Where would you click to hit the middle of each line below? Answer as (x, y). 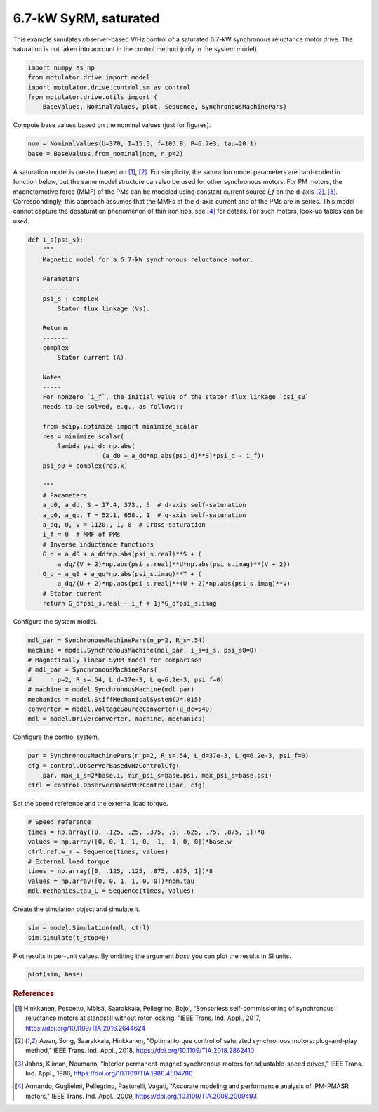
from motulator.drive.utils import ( (93, 97)
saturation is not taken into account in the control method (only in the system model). (136, 48)
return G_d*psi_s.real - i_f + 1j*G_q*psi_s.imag (129, 603)
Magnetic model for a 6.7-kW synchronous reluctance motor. (148, 259)
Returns (56, 328)
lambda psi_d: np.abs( (97, 446)
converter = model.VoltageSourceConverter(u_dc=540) (120, 709)
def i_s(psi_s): (56, 240)
